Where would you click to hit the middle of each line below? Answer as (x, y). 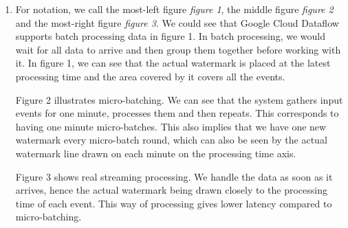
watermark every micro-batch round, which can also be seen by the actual (171, 140)
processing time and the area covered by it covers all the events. (150, 76)
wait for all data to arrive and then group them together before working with (178, 49)
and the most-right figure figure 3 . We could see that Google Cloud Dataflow (177, 22)
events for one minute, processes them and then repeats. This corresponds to (177, 113)
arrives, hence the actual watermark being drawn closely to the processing (171, 190)
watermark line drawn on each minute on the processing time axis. (156, 153)
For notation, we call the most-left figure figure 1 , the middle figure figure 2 (174, 9)
